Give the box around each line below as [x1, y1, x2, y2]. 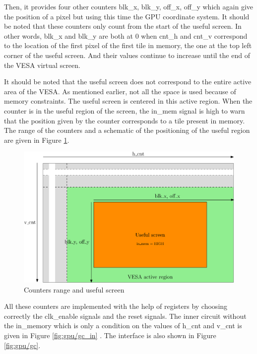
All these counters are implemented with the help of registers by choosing [4, 301, 228, 311]
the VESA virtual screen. [4, 59, 80, 70]
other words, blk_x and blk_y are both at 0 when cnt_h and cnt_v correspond [4, 30, 248, 41]
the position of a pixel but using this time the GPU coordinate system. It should [4, 11, 250, 21]
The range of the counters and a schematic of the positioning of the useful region [4, 125, 250, 135]
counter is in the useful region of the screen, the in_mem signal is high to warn [4, 105, 245, 116]
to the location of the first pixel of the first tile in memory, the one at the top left [4, 40, 252, 51]
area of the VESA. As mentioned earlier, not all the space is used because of [4, 86, 236, 96]
